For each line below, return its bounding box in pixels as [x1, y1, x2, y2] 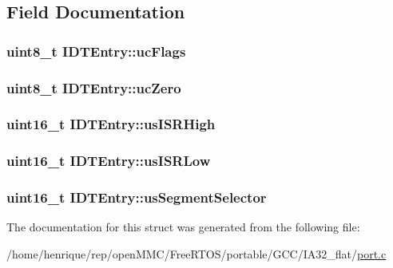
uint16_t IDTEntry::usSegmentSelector [6, 187, 267, 207]
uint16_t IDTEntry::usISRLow [6, 151, 211, 171]
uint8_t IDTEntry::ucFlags [6, 41, 186, 61]
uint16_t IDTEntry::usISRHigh [6, 114, 216, 134]
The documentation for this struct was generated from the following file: [6, 219, 360, 235]
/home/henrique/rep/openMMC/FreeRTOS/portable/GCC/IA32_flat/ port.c [6, 245, 387, 262]
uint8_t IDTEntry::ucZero [6, 77, 181, 97]
